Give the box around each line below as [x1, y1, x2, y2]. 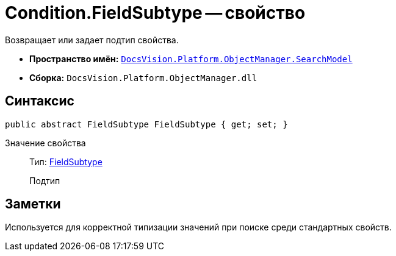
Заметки [5, 196, 61, 212]
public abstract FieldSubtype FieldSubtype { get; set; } [5, 119, 288, 129]
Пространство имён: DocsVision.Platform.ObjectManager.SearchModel [29, 53, 353, 64]
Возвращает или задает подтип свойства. [5, 34, 179, 45]
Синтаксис [5, 93, 74, 109]
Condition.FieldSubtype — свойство [5, 2, 306, 23]
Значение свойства [5, 137, 86, 148]
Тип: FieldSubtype [29, 156, 103, 167]
